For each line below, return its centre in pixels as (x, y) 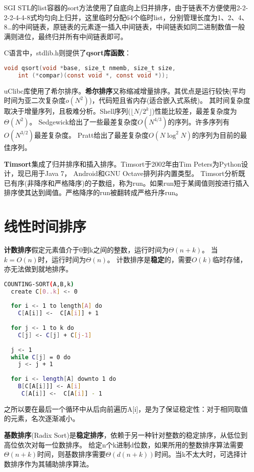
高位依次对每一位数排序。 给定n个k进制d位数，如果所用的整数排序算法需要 (124, 444)
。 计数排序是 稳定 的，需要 (150, 259)
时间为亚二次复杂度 (35, 100)
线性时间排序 (45, 226)
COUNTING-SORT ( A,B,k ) (39, 284)
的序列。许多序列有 (198, 121)
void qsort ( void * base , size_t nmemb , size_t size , (90, 68)
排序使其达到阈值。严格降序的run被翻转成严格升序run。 (93, 192)
